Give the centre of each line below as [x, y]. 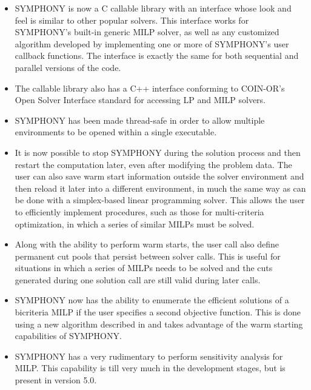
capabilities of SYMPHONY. [68, 336]
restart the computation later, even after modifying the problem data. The [153, 164]
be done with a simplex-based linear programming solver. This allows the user [160, 200]
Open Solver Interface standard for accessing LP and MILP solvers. [140, 100]
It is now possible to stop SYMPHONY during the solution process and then [158, 152]
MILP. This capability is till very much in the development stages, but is [150, 368]
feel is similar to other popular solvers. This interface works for [132, 20]
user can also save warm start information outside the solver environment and [159, 176]
